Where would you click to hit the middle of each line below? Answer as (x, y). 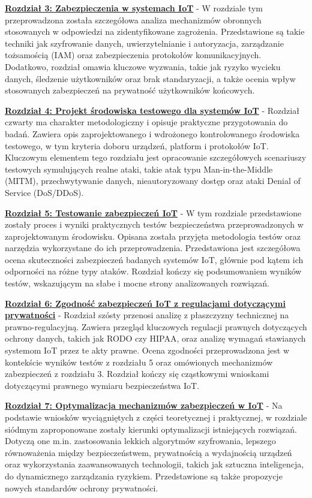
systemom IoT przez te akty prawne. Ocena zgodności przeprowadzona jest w (147, 350)
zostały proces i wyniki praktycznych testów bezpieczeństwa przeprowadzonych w (154, 224)
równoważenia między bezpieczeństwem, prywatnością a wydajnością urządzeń (148, 452)
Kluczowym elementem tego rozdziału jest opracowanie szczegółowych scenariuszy (156, 157)
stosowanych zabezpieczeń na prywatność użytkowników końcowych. (130, 90)
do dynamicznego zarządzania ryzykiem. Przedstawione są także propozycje (144, 476)
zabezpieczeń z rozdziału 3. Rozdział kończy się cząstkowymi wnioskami (137, 374)
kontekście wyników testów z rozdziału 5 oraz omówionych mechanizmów (139, 362)
